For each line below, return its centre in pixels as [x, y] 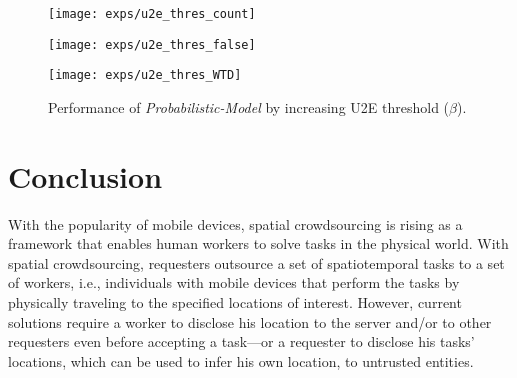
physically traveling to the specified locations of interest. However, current [235, 302]
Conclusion [85, 175]
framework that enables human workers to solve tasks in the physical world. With [258, 243]
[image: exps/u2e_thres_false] [152, 44]
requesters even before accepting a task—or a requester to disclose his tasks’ [241, 341]
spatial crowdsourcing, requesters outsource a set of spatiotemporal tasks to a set [256, 262]
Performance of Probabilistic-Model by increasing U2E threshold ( [249, 106]
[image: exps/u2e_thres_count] [152, 14]
